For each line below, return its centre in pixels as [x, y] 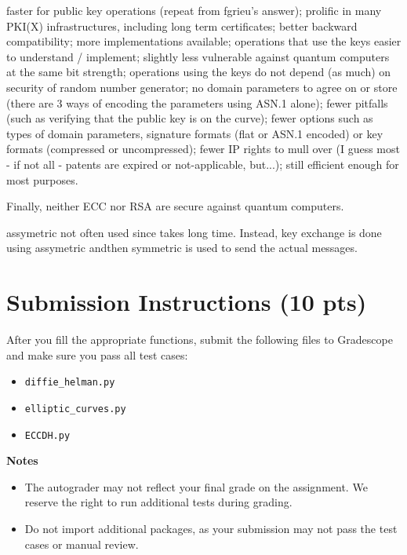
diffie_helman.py [70, 383]
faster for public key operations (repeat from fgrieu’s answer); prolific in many [194, 10]
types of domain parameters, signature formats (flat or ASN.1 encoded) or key [195, 133]
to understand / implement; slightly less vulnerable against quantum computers [198, 56]
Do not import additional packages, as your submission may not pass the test [211, 528]
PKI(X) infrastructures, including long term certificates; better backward [182, 26]
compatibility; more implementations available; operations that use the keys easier [204, 41]
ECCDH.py [47, 435]
